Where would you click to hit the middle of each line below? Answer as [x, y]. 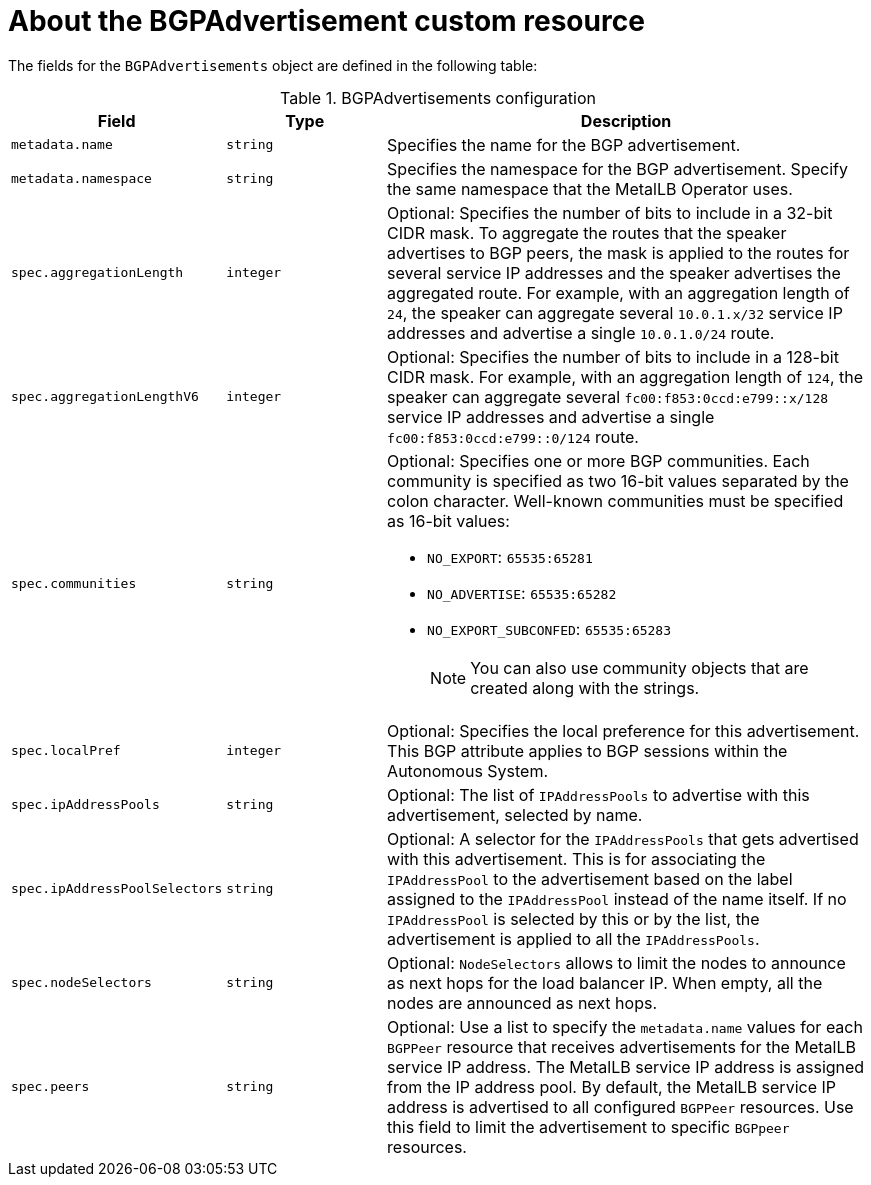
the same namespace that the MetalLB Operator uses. [590, 188]
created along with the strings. [585, 687]
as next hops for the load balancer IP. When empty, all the [605, 982]
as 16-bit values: [448, 520]
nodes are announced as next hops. [522, 1002]
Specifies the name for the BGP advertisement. [564, 144]
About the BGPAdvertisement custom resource [326, 21]
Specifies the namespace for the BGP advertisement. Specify [617, 168]
